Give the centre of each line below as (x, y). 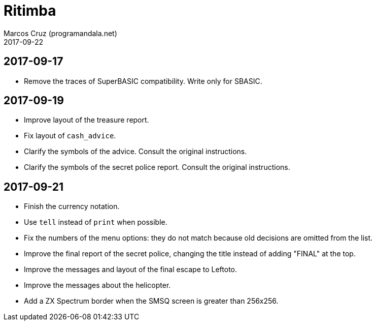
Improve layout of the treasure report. (87, 120)
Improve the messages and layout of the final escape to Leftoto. (131, 270)
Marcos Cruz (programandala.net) (60, 33)
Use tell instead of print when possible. (96, 222)
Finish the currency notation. (72, 206)
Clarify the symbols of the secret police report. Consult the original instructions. (157, 167)
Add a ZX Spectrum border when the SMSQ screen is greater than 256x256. (151, 301)
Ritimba (30, 11)
